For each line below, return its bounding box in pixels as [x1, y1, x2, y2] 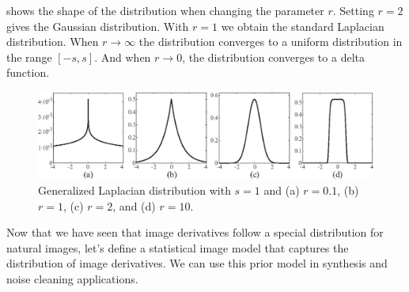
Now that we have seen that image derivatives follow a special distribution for [6, 224, 384, 241]
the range [6, 48, 52, 65]
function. [6, 64, 50, 81]
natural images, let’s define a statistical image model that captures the [6, 239, 349, 256]
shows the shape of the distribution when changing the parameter [6, 2, 324, 18]
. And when [94, 48, 151, 65]
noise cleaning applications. [6, 271, 138, 287]
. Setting [332, 2, 374, 18]
